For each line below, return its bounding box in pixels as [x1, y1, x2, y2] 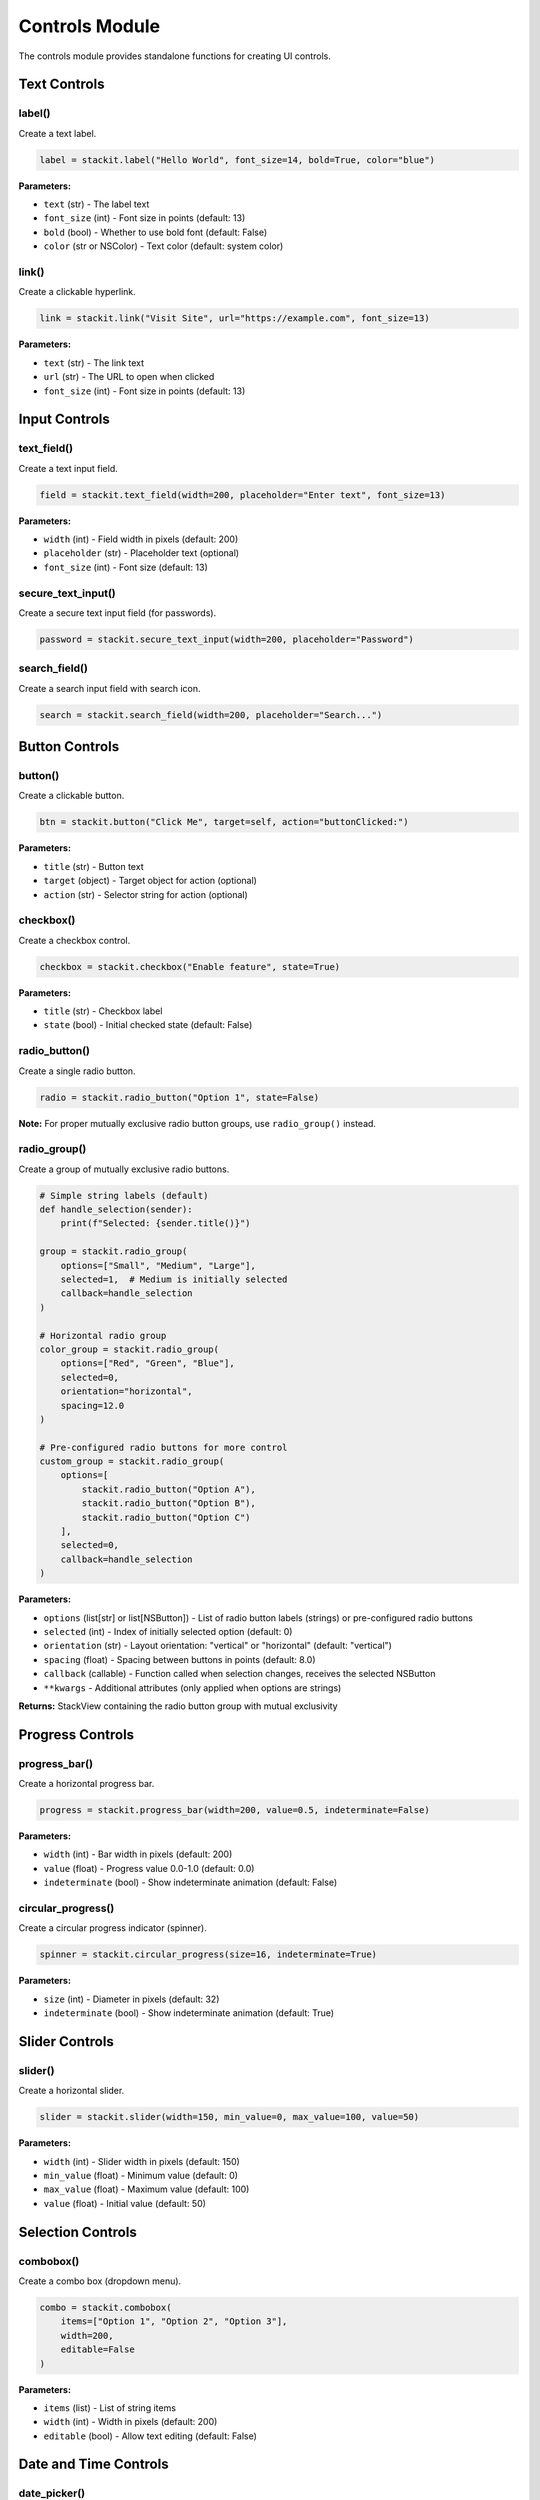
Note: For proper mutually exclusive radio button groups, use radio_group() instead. [18, 1117, 377, 1129]
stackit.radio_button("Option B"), [81, 1498, 257, 1509]
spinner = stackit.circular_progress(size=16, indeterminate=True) [39, 1949, 378, 1960]
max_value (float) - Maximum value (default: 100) [43, 2183, 250, 2195]
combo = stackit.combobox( [39, 2301, 172, 2313]
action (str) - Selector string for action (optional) [43, 888, 249, 900]
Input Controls [18, 411, 110, 428]
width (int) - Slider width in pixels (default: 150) [43, 2155, 240, 2167]
